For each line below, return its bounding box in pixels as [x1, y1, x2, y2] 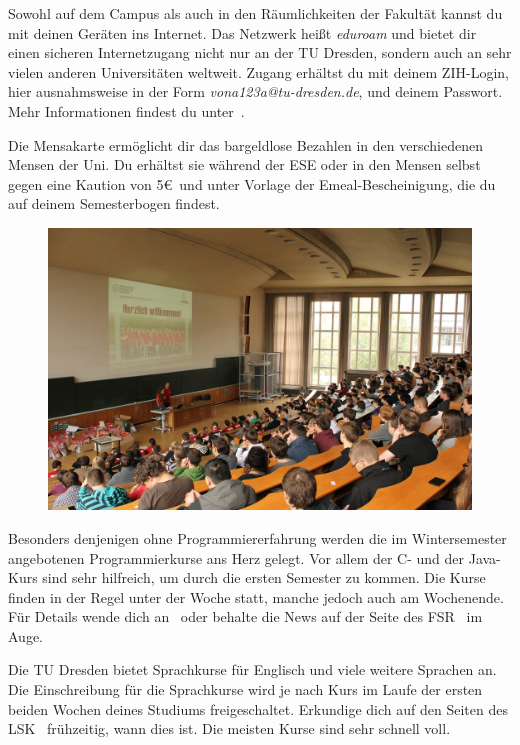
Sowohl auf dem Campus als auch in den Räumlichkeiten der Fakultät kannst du [8, 3, 503, 23]
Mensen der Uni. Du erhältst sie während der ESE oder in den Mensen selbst [8, 154, 481, 175]
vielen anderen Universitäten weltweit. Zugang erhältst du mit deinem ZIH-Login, [8, 61, 509, 82]
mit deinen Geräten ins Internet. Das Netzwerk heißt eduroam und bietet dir [8, 22, 477, 43]
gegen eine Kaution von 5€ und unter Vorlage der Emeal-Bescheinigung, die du [8, 173, 496, 194]
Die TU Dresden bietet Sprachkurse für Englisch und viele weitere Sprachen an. [8, 659, 497, 680]
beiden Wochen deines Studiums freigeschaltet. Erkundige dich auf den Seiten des [8, 698, 508, 719]
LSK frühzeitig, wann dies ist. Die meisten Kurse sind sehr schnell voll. [8, 718, 451, 739]
